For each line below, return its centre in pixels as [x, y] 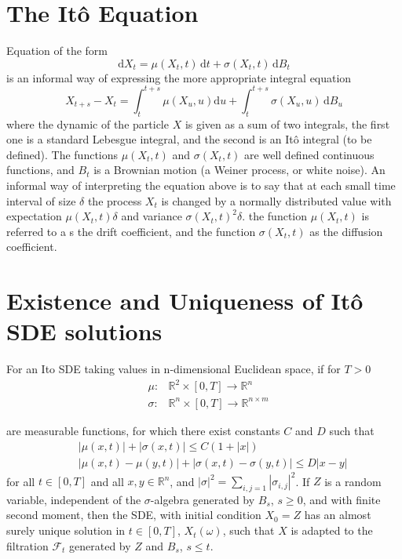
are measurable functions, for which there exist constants [143, 430]
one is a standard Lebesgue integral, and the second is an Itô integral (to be [189, 139]
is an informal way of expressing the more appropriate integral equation [179, 77]
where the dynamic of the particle [88, 123]
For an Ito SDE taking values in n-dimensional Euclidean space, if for [174, 369]
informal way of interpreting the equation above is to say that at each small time [201, 185]
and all [107, 481]
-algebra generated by [203, 499]
